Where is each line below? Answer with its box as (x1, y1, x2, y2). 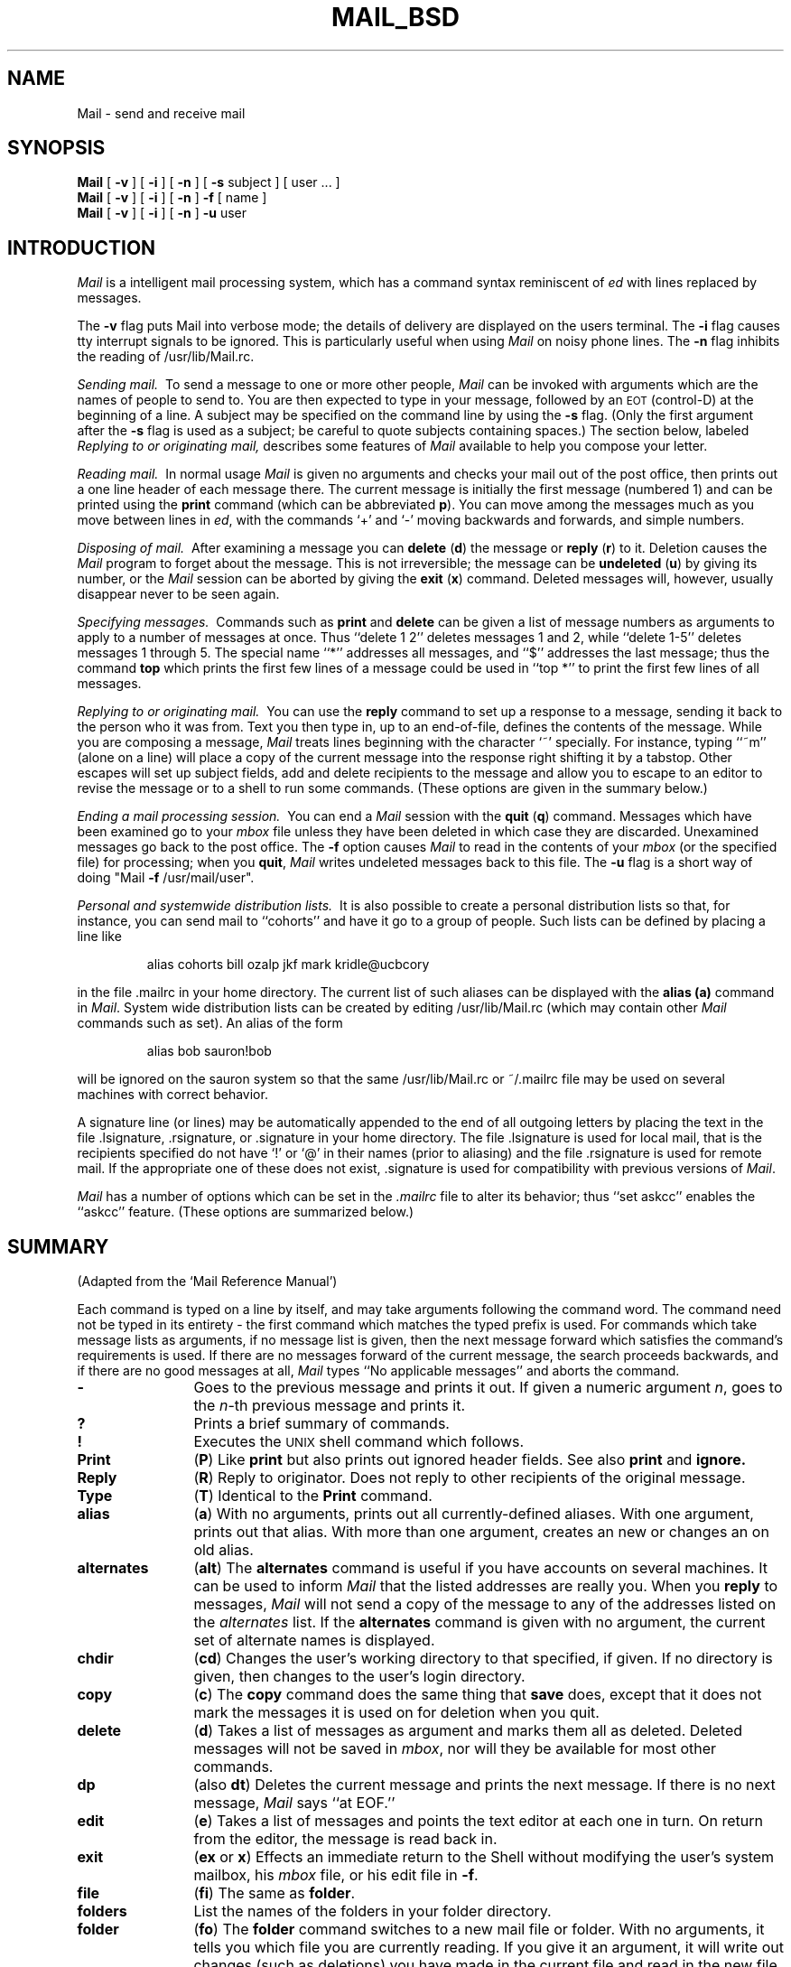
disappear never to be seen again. (77, 586, 280, 602)
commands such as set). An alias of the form (77, 1015, 343, 1031)
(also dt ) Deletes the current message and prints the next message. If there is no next (193, 1776, 776, 1795)
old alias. (193, 1541, 254, 1560)
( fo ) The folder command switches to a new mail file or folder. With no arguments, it (193, 1920, 765, 1939)
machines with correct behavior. (77, 1086, 268, 1103)
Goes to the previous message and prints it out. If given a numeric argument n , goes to (193, 1378, 783, 1397)
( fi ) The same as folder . (193, 1884, 356, 1903)
